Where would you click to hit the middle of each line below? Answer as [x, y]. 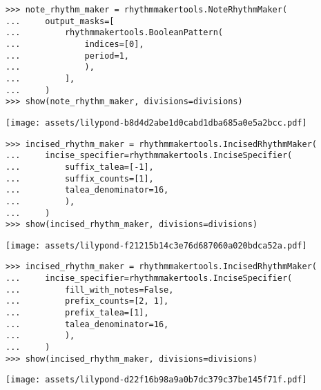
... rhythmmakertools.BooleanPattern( [114, 33]
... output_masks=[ [60, 21]
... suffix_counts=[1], [80, 178]
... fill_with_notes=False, [90, 290]
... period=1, [67, 56]
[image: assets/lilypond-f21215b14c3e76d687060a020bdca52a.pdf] [156, 245]
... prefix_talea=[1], [77, 313]
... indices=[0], [75, 44]
